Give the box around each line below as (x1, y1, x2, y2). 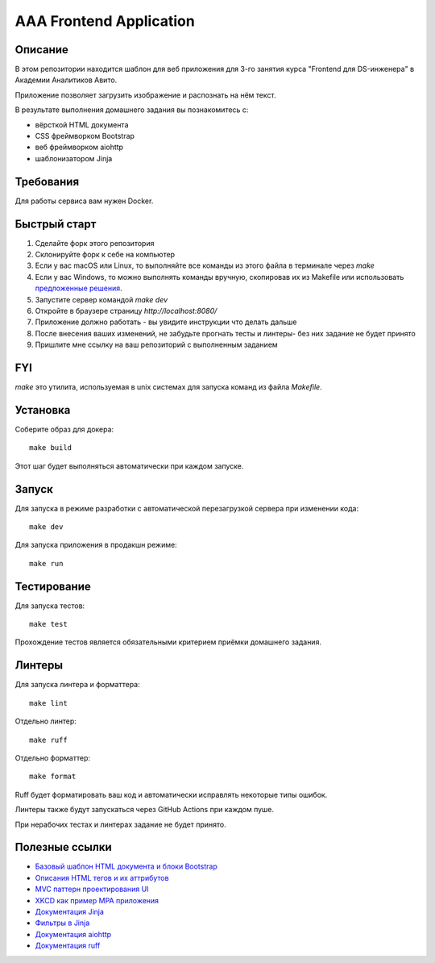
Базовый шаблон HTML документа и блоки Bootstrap (35, 861, 217, 871)
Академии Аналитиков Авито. (14, 75, 118, 85)
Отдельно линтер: (14, 716, 77, 726)
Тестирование (14, 579, 92, 593)
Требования (14, 174, 80, 189)
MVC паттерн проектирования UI (35, 884, 149, 894)
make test (29, 619, 68, 629)
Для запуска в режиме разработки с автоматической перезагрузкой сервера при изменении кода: (14, 503, 358, 513)
